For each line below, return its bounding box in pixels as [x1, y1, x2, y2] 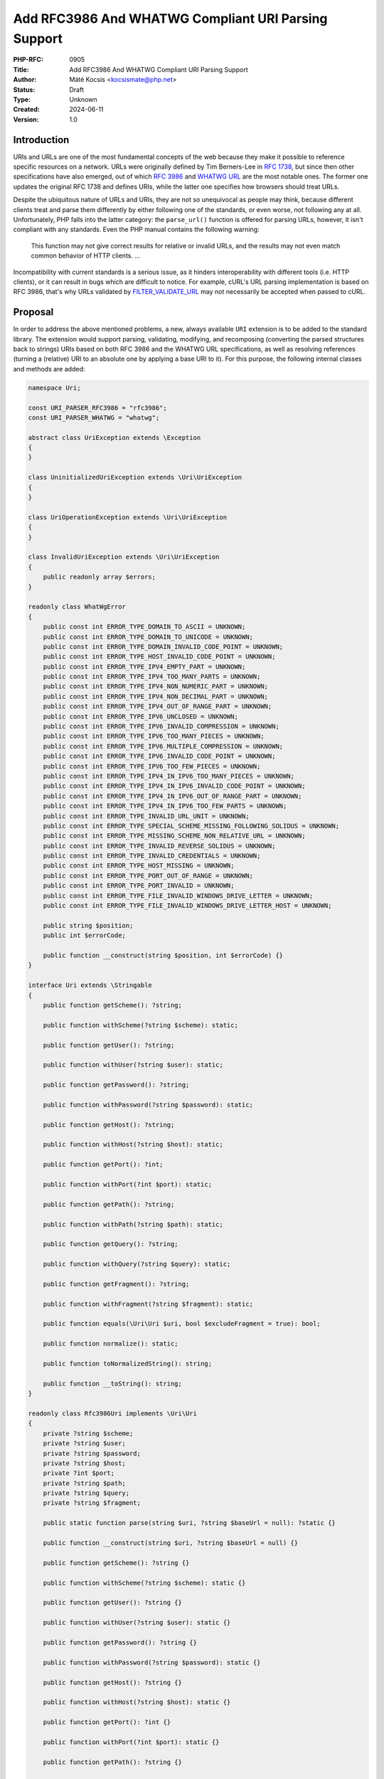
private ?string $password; [43, 1449, 142, 1457]
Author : [13, 75, 37, 84]
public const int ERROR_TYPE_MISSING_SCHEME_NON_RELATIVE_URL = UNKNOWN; [43, 832, 306, 840]
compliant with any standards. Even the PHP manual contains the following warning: [13, 225, 260, 234]
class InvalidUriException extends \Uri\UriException [28, 553, 220, 561]
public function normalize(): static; [43, 1340, 178, 1348]
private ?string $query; [43, 1489, 130, 1497]
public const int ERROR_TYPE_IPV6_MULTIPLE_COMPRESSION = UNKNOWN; [43, 742, 284, 750]
